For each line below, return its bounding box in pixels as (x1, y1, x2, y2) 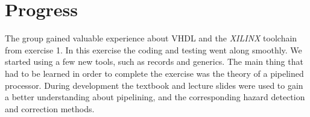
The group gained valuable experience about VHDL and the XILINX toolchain (5, 32, 297, 44)
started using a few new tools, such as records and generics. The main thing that (5, 55, 303, 68)
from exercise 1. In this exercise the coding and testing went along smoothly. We (5, 43, 302, 56)
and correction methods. (5, 102, 95, 115)
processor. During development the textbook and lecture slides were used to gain (5, 79, 303, 91)
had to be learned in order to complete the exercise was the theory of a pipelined (5, 67, 304, 79)
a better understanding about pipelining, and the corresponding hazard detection (5, 91, 305, 103)
